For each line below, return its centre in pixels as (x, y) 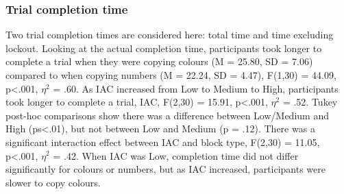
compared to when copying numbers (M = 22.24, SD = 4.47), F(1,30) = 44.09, (171, 75)
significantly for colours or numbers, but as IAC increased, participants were (166, 169)
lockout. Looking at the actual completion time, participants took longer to (164, 48)
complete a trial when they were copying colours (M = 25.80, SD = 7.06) (159, 61)
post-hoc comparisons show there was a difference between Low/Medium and (167, 115)
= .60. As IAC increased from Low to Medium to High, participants (196, 88)
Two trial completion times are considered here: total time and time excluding (170, 35)
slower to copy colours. (53, 182)
